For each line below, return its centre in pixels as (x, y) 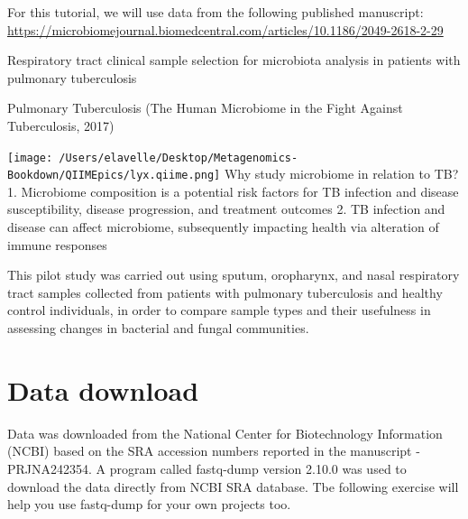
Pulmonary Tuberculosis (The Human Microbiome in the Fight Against (205, 108)
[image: (30, 158)
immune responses (57, 244)
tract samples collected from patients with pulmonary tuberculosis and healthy (225, 292)
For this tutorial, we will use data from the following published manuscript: (216, 12)
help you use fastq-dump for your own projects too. (149, 504)
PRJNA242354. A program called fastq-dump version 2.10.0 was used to (207, 468)
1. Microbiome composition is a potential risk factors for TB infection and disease (233, 191)
